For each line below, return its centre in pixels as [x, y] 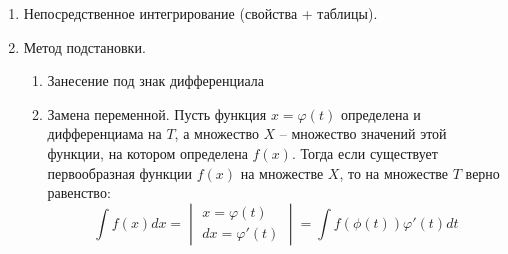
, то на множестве [394, 172]
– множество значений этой [363, 133]
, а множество [216, 133]
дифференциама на [104, 133]
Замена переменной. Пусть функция [157, 113]
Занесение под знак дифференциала [156, 80]
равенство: [79, 192]
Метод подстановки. [84, 46]
